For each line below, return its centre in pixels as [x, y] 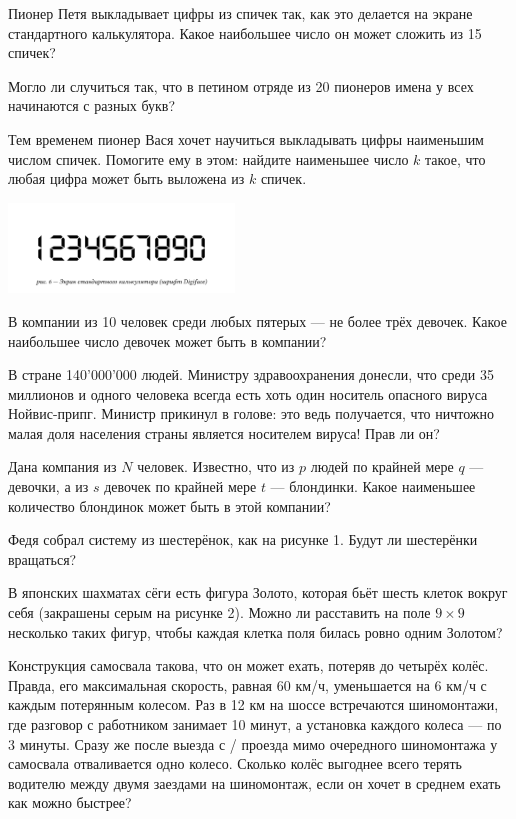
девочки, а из [48, 486]
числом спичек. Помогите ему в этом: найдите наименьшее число [208, 158]
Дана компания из [62, 466]
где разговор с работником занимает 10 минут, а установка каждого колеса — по [255, 724]
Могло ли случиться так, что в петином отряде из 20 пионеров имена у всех [241, 85]
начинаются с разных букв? [92, 105]
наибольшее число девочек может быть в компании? [167, 340]
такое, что [455, 158]
